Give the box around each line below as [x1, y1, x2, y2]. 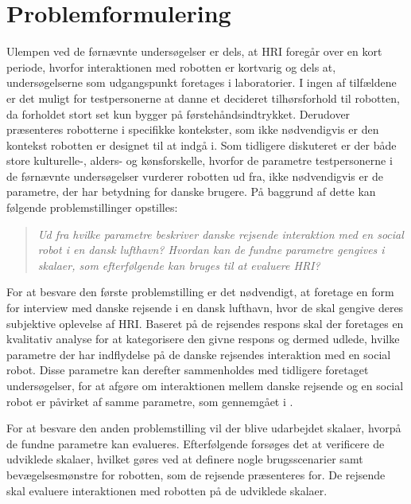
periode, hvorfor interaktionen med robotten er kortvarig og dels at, [6, 58, 336, 75]
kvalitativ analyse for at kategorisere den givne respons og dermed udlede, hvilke [6, 330, 400, 347]
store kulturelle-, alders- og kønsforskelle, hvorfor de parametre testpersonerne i [6, 152, 393, 169]
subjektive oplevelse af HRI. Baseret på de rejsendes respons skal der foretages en [6, 315, 404, 331]
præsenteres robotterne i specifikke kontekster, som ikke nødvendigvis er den [6, 121, 379, 138]
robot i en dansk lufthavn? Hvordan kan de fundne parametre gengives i [37, 241, 385, 258]
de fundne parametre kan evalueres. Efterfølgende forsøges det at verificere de [6, 435, 385, 451]
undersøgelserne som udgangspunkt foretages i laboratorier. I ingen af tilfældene [6, 74, 397, 91]
